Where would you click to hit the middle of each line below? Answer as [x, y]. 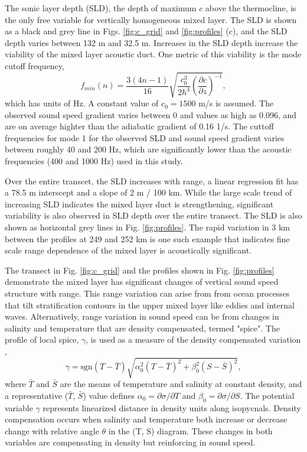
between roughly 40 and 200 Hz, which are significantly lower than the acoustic [148, 149]
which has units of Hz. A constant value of [82, 103]
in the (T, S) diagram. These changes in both [190, 430]
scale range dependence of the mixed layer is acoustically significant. [128, 250]
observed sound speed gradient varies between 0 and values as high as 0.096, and [151, 114]
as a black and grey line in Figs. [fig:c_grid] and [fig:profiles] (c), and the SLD [146, 31]
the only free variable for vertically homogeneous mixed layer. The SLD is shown [151, 19]
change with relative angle [52, 430]
